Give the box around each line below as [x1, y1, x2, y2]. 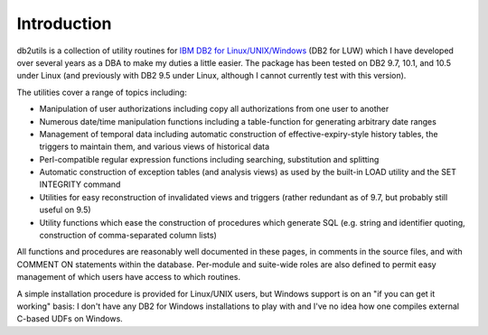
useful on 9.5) [39, 204, 91, 216]
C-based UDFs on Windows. [16, 313, 124, 324]
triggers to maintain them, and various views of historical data [39, 141, 270, 153]
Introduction [16, 14, 112, 33]
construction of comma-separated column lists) [39, 230, 217, 241]
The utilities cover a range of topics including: [16, 87, 187, 98]
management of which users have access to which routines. [16, 272, 241, 283]
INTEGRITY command [39, 179, 121, 190]
